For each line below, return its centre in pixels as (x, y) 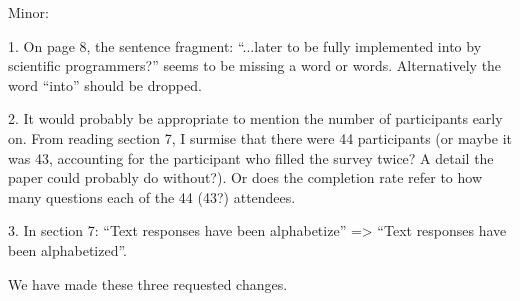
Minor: (28, 12)
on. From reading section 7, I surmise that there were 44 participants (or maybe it (260, 137)
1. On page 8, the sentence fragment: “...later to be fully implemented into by (245, 45)
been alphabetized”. (68, 249)
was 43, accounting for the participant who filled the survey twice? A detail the (251, 157)
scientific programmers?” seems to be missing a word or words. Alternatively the (255, 65)
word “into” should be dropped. (105, 84)
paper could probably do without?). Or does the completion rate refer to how (245, 177)
